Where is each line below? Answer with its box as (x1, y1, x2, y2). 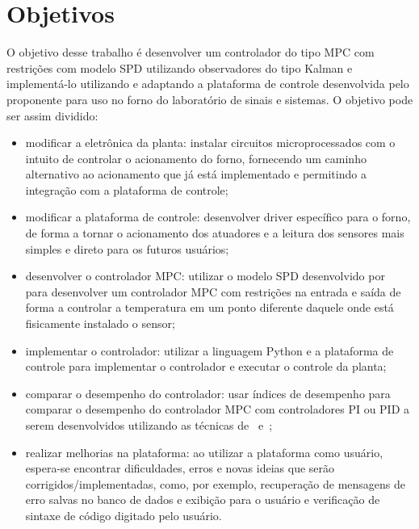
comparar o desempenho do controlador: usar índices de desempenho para (25, 384, 391, 401)
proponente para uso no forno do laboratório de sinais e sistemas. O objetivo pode (6, 90, 413, 107)
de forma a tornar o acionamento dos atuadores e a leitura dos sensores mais (25, 225, 404, 241)
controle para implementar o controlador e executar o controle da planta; (25, 358, 387, 375)
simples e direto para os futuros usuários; (25, 240, 229, 257)
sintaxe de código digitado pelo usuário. (25, 506, 222, 523)
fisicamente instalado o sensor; (25, 315, 175, 332)
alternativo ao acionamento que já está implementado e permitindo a (25, 166, 367, 183)
